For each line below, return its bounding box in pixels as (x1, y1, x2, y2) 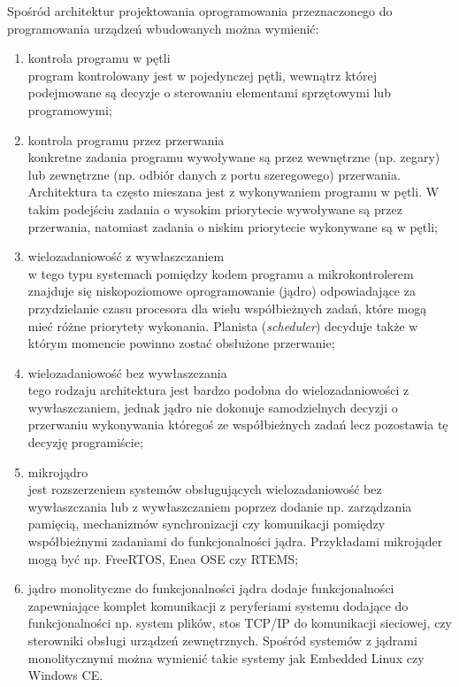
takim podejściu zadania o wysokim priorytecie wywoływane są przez (27, 199, 402, 218)
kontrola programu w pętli (27, 49, 171, 67)
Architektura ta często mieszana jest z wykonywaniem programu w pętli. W (27, 182, 440, 201)
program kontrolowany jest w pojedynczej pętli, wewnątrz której (27, 66, 378, 84)
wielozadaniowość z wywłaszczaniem (27, 247, 225, 266)
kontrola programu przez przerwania (27, 130, 225, 149)
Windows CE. (27, 666, 103, 684)
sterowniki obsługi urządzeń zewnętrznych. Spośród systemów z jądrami (27, 631, 417, 649)
